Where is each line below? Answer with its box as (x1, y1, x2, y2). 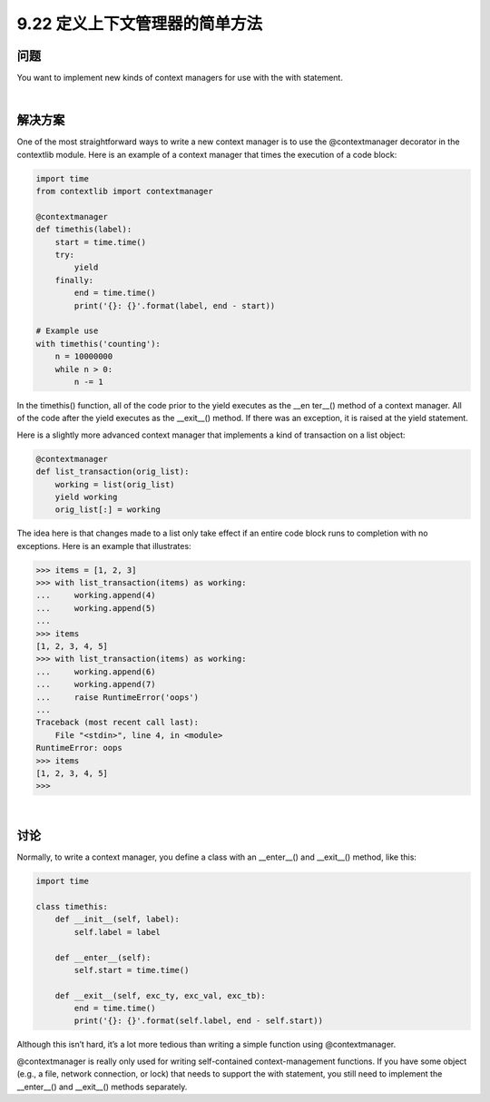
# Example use (35, 326, 99, 336)
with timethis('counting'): (35, 339, 161, 349)
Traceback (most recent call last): (35, 717, 200, 728)
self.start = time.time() (73, 965, 190, 975)
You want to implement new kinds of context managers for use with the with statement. (16, 73, 344, 84)
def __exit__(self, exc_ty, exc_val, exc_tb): (54, 990, 267, 1000)
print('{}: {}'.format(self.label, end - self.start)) (73, 1016, 324, 1026)
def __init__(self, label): (54, 914, 181, 925)
